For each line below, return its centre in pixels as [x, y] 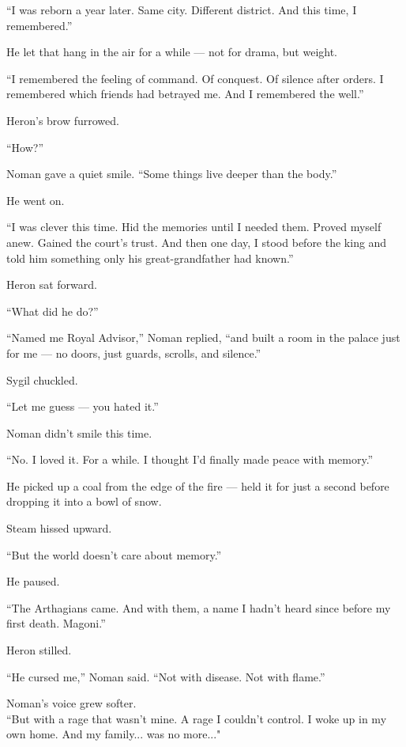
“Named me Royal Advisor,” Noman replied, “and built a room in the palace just [203, 337]
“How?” [25, 147]
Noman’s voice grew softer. [71, 703]
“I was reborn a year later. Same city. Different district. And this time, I [182, 9]
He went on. [36, 200]
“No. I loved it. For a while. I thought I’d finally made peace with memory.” [190, 459]
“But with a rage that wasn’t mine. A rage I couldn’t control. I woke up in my [197, 718]
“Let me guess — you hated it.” [83, 406]
